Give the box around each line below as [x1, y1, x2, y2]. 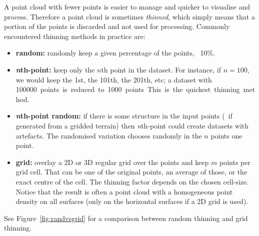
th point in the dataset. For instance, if [101, 64, 221, 74]
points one [210, 130, 242, 140]
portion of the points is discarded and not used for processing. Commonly [4, 21, 230, 31]
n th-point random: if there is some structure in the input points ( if [15, 110, 232, 121]
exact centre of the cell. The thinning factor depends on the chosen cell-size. [15, 176, 249, 186]
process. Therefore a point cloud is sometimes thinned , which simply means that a [4, 11, 255, 21]
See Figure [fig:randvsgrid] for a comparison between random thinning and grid [4, 212, 248, 223]
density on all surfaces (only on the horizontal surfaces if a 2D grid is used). [15, 196, 248, 206]
